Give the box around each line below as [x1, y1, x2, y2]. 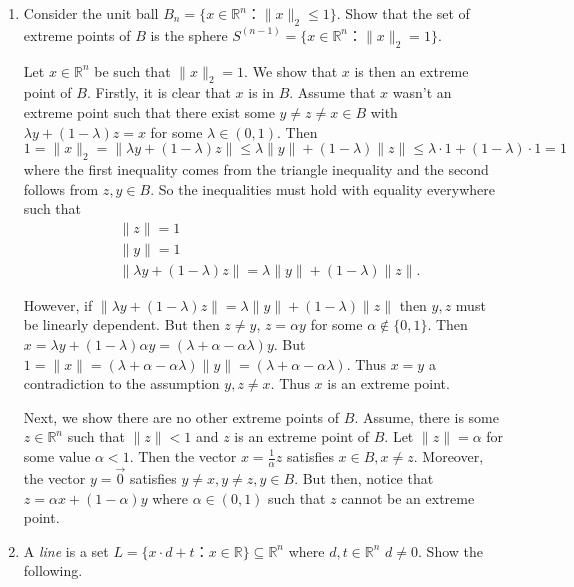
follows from [23, 178, 99, 199]
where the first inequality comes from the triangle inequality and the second [23, 158, 489, 179]
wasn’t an [392, 82, 452, 103]
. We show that [244, 60, 338, 81]
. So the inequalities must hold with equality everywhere [150, 178, 496, 199]
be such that [94, 60, 171, 81]
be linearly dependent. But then [23, 314, 220, 335]
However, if [23, 294, 93, 315]
